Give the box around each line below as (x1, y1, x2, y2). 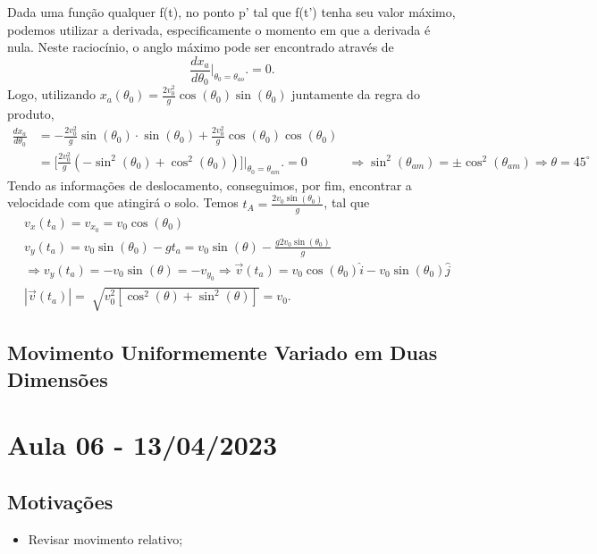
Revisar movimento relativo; (28, 529, 183, 548)
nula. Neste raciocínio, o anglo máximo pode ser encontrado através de (7, 38, 394, 56)
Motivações (7, 487, 114, 515)
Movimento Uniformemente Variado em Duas (7, 339, 438, 366)
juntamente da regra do (291, 85, 420, 104)
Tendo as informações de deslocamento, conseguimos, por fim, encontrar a (7, 175, 412, 194)
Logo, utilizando (7, 85, 96, 104)
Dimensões (7, 365, 108, 392)
